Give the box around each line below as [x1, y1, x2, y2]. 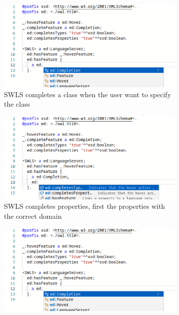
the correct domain [4, 210, 62, 221]
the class [4, 99, 30, 109]
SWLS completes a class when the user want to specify [4, 89, 171, 99]
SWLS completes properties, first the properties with [4, 201, 165, 211]
